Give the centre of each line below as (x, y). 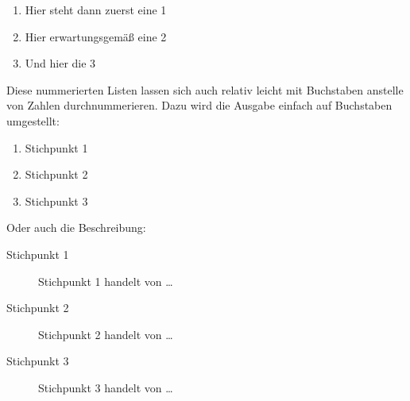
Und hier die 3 (60, 63)
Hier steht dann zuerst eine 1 (96, 10)
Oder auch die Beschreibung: (76, 227)
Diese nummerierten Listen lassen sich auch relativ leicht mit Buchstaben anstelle (205, 89)
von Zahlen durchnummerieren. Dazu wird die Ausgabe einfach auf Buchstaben (199, 105)
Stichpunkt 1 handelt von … (106, 281)
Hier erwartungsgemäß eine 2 (96, 36)
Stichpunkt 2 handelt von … (106, 334)
